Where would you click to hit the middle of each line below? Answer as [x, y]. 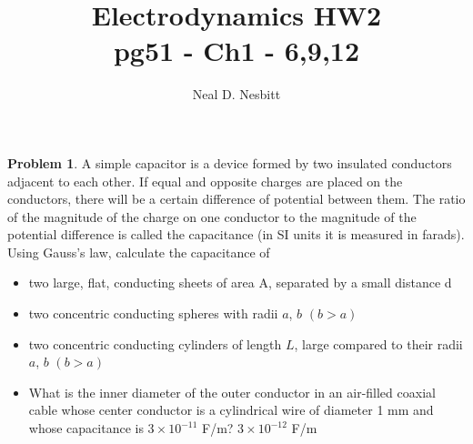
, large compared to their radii [378, 343]
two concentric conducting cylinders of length [155, 343]
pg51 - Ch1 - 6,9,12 [236, 50]
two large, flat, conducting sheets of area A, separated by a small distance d [240, 283]
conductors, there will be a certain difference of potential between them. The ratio [236, 199]
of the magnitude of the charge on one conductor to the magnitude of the [212, 216]
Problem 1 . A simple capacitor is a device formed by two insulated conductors [230, 162]
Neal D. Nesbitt [236, 94]
